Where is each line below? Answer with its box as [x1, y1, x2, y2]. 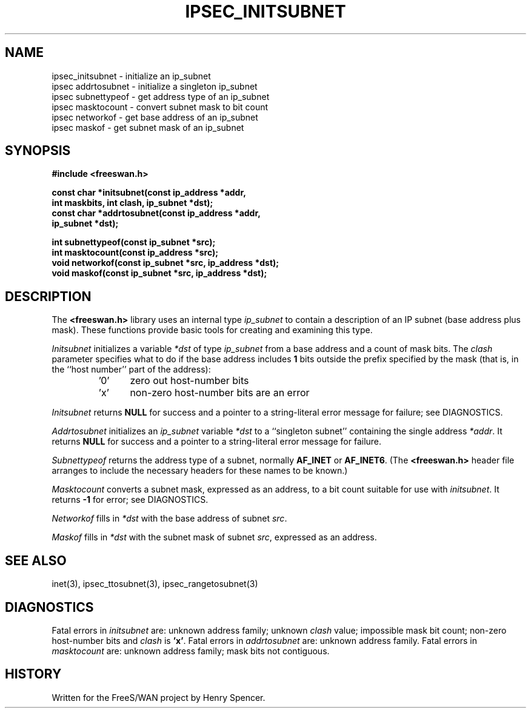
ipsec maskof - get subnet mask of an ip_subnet [52, 122, 244, 133]
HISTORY [5, 666, 62, 682]
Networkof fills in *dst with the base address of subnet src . [52, 513, 287, 524]
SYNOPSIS [5, 143, 71, 159]
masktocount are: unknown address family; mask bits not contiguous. [52, 645, 330, 656]
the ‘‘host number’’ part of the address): [52, 364, 211, 375]
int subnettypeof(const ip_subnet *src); [52, 237, 216, 248]
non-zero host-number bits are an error [130, 386, 310, 399]
